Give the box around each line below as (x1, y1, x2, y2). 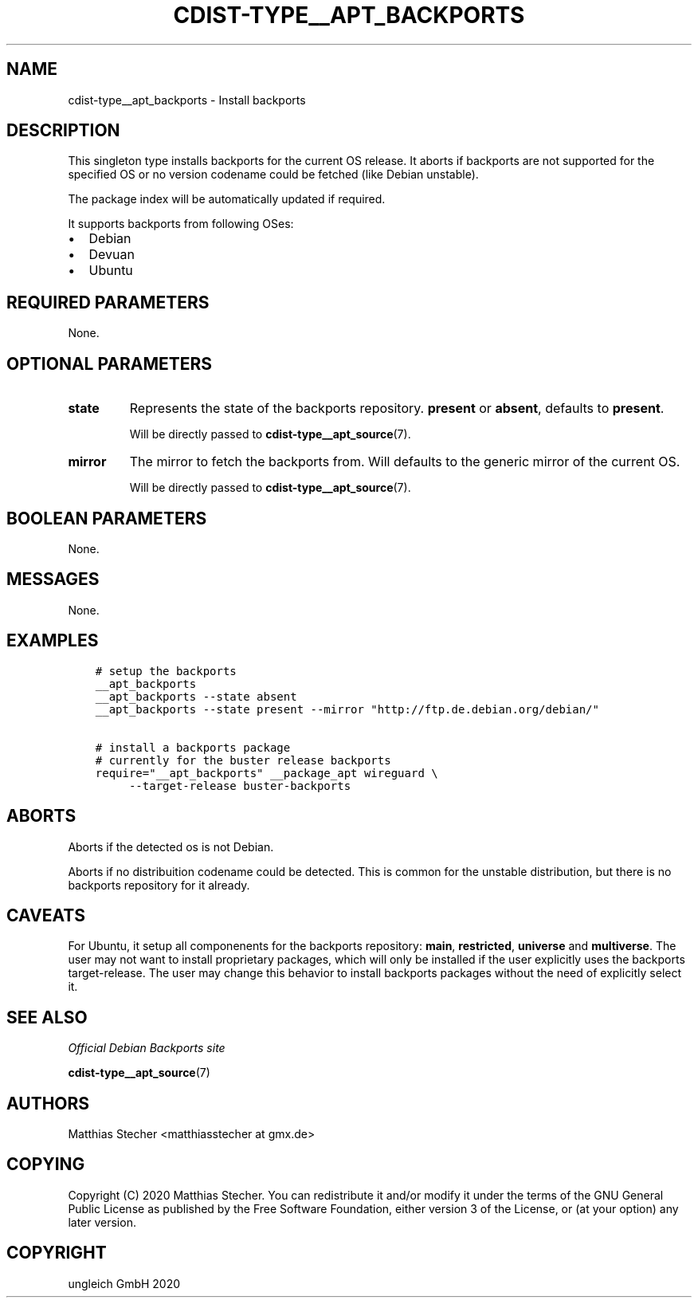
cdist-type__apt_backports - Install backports (68, 92, 306, 107)
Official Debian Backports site (68, 1041, 225, 1055)
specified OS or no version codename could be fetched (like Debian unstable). (68, 167, 479, 182)
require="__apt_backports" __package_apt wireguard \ (95, 766, 438, 780)
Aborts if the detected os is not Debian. (68, 839, 274, 854)
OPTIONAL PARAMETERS (6, 353, 213, 374)
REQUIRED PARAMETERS (6, 292, 210, 312)
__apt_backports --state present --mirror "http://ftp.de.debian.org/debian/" (95, 702, 599, 716)
